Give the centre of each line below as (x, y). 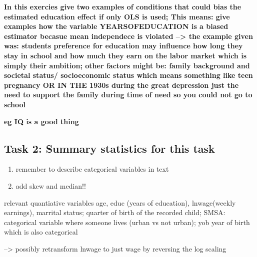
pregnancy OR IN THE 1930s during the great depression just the (121, 85)
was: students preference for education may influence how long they (123, 46)
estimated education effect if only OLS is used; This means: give (117, 16)
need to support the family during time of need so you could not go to (128, 95)
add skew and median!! (51, 185)
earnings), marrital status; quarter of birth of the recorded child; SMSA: (115, 212)
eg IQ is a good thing (41, 121)
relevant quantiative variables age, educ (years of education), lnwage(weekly (120, 202)
